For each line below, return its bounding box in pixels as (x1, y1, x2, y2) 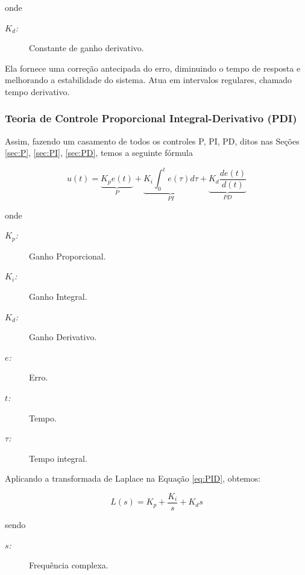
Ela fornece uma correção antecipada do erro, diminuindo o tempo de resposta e (5, 61, 301, 74)
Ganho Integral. (29, 290, 87, 302)
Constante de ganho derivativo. (29, 42, 144, 54)
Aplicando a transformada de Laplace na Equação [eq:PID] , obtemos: (5, 472, 261, 485)
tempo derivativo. (5, 85, 70, 98)
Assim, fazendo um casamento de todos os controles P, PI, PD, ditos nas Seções (5, 134, 300, 147)
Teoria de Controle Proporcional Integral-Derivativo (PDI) (5, 111, 297, 126)
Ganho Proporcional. (29, 249, 106, 262)
